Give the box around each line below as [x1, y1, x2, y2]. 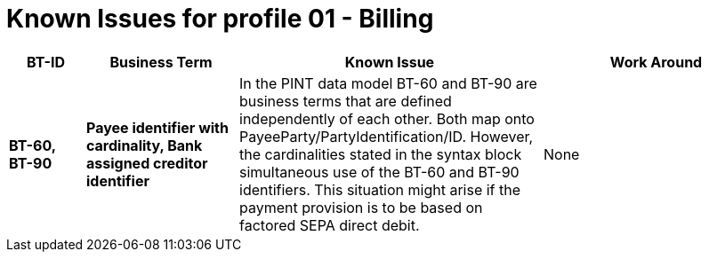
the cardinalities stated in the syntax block [239, 145, 522, 163]
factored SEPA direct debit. [239, 216, 420, 234]
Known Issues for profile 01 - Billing [6, 4, 434, 34]
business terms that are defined [239, 91, 452, 110]
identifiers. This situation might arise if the [239, 180, 521, 199]
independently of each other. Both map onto [239, 109, 535, 128]
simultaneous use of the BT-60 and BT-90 [239, 162, 520, 181]
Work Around [609, 52, 703, 71]
